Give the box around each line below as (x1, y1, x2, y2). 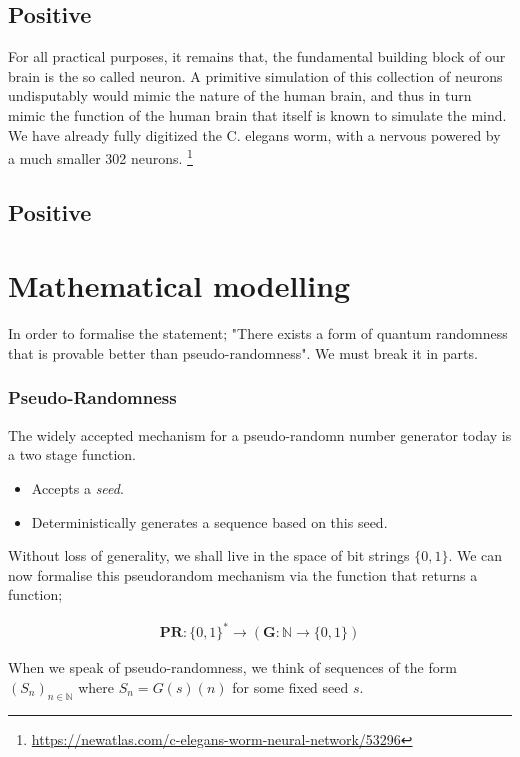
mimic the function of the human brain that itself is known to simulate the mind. (8, 104, 507, 125)
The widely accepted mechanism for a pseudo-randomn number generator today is (8, 424, 512, 445)
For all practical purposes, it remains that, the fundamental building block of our (8, 46, 506, 67)
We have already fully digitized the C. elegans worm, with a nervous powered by (8, 124, 501, 145)
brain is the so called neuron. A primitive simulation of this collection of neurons (8, 65, 503, 86)
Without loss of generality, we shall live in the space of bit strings (8, 545, 410, 566)
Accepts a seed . (31, 477, 124, 498)
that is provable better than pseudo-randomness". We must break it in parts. (8, 342, 478, 363)
